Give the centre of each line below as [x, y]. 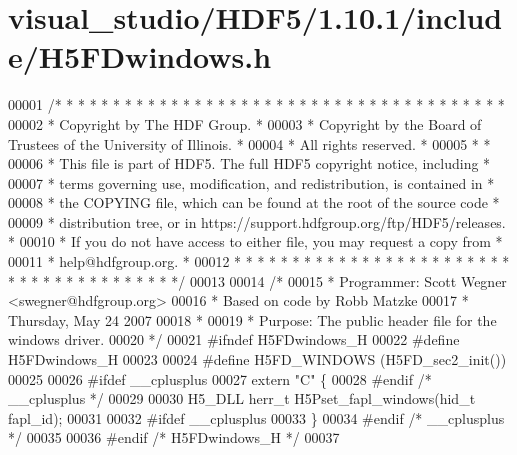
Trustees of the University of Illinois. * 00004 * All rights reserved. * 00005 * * [249, 143]
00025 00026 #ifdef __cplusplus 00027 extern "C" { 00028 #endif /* [220, 378]
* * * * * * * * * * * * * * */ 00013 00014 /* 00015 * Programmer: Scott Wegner [257, 280]
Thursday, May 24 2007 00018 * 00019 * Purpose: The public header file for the [252, 319]
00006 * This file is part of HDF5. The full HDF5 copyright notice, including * [249, 163]
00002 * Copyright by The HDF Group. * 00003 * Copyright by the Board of [245, 123]
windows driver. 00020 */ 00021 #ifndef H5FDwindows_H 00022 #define [234, 339]
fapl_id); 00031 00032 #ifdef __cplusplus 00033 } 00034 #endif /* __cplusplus [256, 417]
